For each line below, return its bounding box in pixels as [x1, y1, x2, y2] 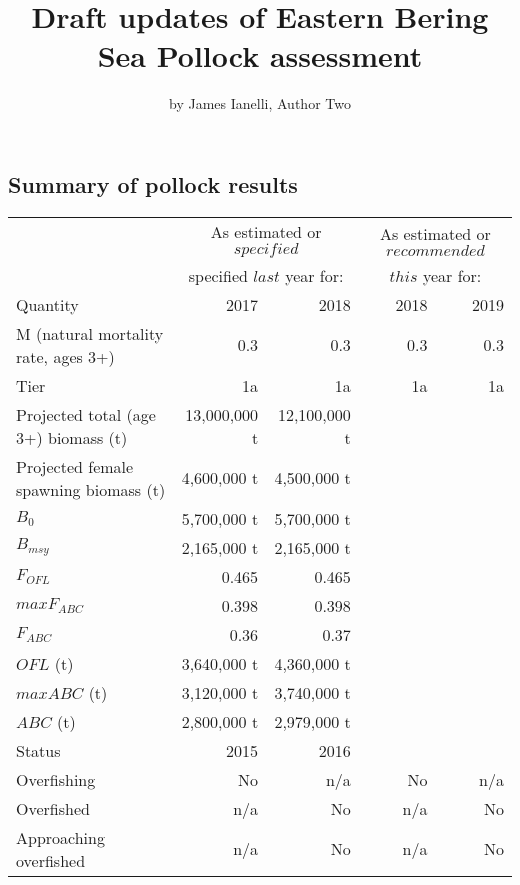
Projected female [16, 454, 134, 478]
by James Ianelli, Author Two [169, 93, 351, 114]
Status [16, 738, 61, 762]
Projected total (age [16, 402, 156, 426]
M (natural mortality [16, 321, 164, 345]
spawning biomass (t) [16, 477, 166, 501]
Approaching [16, 825, 105, 849]
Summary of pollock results [8, 168, 298, 199]
